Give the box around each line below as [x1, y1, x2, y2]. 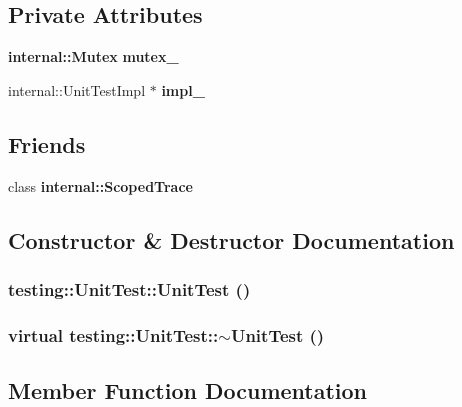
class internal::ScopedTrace [8, 175, 193, 196]
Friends [8, 128, 86, 159]
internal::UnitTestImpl [8, 79, 146, 100]
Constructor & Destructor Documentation [8, 224, 455, 255]
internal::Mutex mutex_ [8, 46, 179, 67]
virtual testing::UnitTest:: [8, 322, 219, 347]
